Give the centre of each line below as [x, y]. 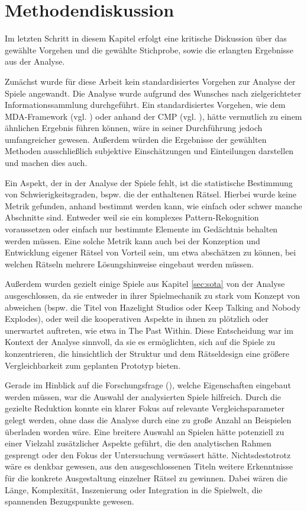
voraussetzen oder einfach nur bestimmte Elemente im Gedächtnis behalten [141, 229]
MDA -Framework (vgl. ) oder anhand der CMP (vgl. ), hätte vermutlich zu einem [153, 116]
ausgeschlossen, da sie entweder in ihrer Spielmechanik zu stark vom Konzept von [153, 295]
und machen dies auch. [46, 163]
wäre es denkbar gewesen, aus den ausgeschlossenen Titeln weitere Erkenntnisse [149, 466]
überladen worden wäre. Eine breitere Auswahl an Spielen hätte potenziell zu [145, 431]
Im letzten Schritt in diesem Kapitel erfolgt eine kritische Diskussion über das [146, 38]
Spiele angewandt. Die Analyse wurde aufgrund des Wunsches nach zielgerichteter [153, 93]
